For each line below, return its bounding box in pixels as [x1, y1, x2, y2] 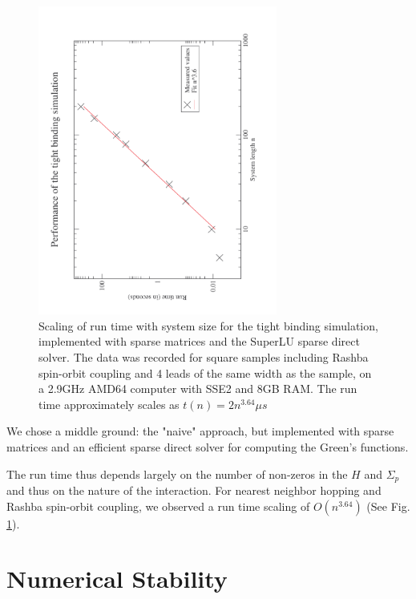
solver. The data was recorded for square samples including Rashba [38, 349, 369, 365]
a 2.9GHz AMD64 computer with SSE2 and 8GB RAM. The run [38, 380, 357, 397]
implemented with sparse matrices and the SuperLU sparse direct [38, 333, 360, 350]
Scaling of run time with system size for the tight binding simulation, [38, 317, 378, 334]
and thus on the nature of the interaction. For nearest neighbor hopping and [6, 482, 382, 499]
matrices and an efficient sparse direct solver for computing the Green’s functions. [6, 438, 409, 455]
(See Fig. [366, 497, 410, 514]
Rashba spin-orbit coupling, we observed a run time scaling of [6, 497, 310, 514]
